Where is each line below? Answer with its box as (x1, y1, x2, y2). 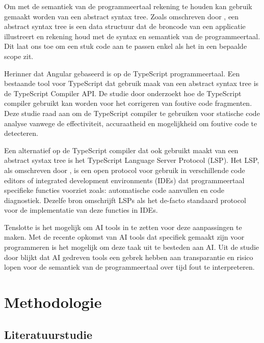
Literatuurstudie (4, 326, 93, 342)
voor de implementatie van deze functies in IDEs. (4, 205, 158, 215)
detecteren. (4, 128, 38, 138)
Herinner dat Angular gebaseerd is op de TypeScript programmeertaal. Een (4, 68, 240, 78)
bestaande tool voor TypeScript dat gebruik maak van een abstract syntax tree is (4, 78, 259, 89)
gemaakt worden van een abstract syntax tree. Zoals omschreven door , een (4, 11, 239, 21)
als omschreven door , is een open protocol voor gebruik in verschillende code (4, 164, 245, 175)
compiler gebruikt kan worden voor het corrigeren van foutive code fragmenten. (4, 98, 252, 108)
